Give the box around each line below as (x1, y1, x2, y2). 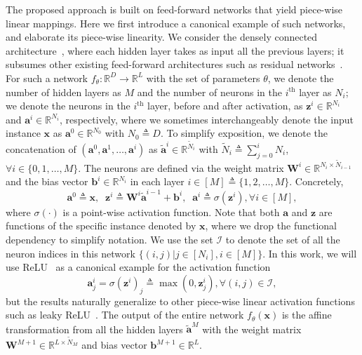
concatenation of (6, 142, 76, 156)
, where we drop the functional (205, 218, 337, 233)
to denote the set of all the (225, 232, 340, 246)
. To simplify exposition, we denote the (160, 126, 328, 140)
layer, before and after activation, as (147, 98, 303, 113)
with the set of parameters (146, 70, 260, 85)
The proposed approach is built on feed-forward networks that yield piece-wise (6, 2, 343, 16)
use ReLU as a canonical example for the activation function (6, 260, 271, 274)
